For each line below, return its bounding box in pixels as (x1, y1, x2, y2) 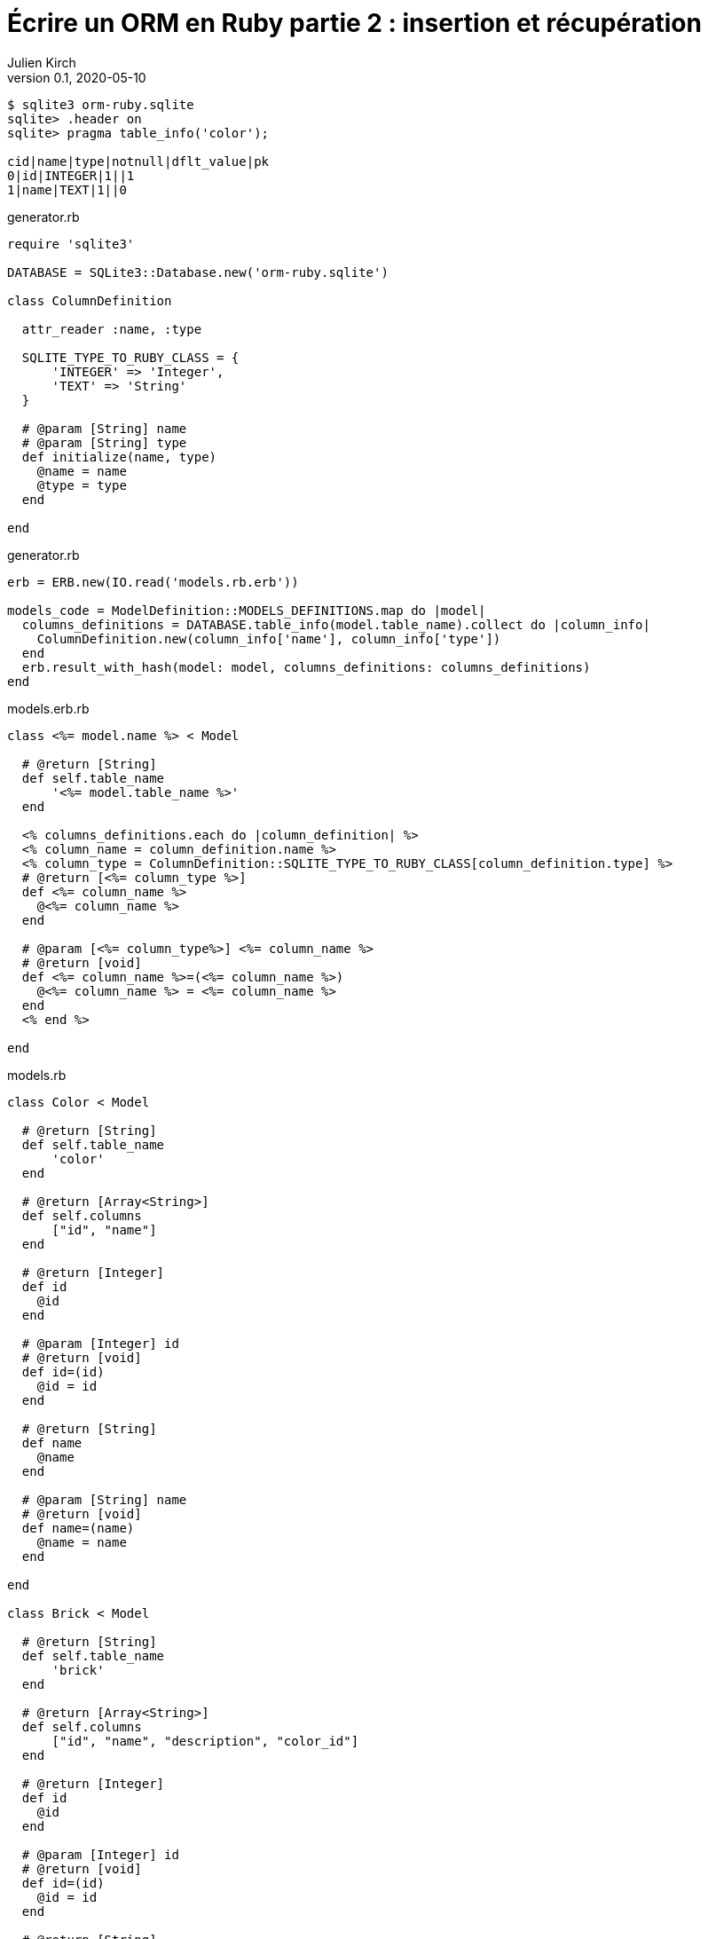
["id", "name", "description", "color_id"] (51, 1733, 359, 1748)
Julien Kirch (7, 54, 76, 70)
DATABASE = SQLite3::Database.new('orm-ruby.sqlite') (7, 264, 389, 280)
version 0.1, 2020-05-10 (7, 69, 146, 85)
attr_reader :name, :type (21, 321, 202, 336)
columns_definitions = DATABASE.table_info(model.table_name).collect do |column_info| (21, 617, 650, 632)
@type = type (36, 477, 127, 493)
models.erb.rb (7, 700, 90, 716)
